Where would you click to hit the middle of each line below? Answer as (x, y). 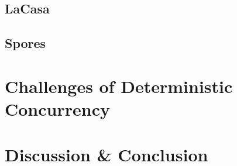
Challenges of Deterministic (119, 86)
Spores (25, 43)
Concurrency (57, 108)
